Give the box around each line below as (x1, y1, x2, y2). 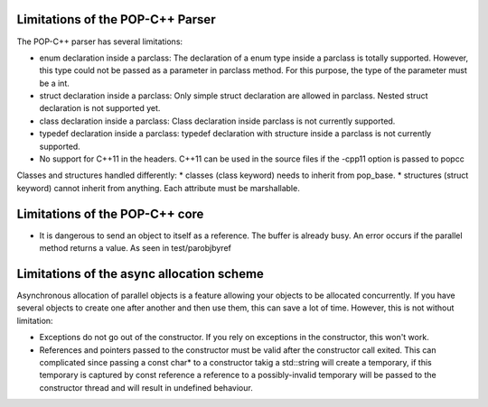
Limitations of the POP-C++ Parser (16, 12, 216, 27)
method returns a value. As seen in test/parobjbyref (39, 243, 232, 254)
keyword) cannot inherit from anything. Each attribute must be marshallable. (16, 182, 300, 193)
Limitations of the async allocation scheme (16, 266, 264, 282)
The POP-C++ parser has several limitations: (16, 36, 183, 47)
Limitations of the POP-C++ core (16, 206, 204, 221)
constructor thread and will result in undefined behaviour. (39, 382, 253, 393)
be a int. (39, 78, 70, 88)
